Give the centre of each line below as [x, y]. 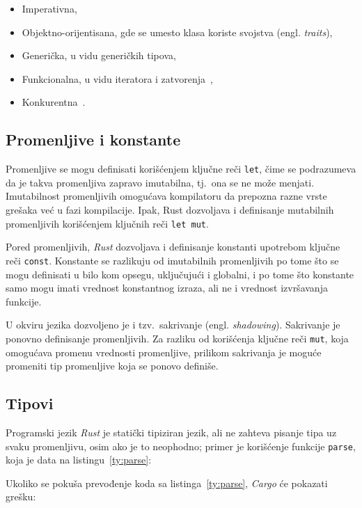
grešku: [21, 497]
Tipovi [30, 403]
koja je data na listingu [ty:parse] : [79, 460]
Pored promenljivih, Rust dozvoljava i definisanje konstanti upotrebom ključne [173, 247]
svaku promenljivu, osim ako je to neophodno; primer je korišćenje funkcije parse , [181, 446]
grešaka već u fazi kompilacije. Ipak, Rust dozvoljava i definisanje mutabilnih [170, 210]
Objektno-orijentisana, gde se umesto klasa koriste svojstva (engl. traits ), [177, 32]
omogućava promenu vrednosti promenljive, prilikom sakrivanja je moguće [164, 352]
